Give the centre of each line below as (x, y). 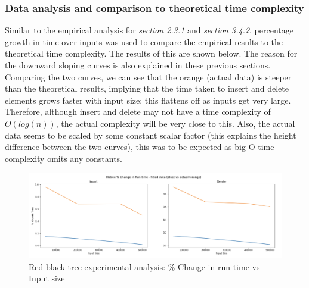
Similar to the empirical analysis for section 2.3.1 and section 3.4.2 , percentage (149, 30)
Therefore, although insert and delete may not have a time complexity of (138, 112)
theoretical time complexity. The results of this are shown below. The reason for (151, 53)
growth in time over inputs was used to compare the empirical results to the (144, 41)
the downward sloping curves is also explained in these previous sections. (138, 65)
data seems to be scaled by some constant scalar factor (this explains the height (151, 135)
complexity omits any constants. (64, 158)
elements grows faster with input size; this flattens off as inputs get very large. (148, 100)
